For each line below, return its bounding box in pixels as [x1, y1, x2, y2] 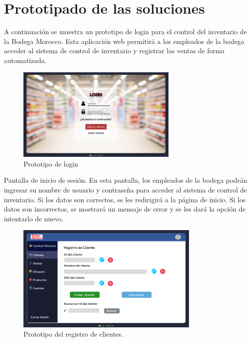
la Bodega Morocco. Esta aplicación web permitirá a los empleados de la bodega [4, 36, 245, 46]
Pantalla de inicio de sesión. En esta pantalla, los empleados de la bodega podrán [4, 175, 248, 185]
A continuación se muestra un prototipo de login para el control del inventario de [4, 26, 247, 37]
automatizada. [4, 55, 47, 65]
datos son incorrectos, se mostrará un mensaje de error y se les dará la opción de [4, 204, 246, 214]
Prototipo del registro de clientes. [23, 329, 124, 339]
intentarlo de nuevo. [4, 213, 63, 223]
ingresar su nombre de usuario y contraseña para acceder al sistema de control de [4, 184, 247, 194]
